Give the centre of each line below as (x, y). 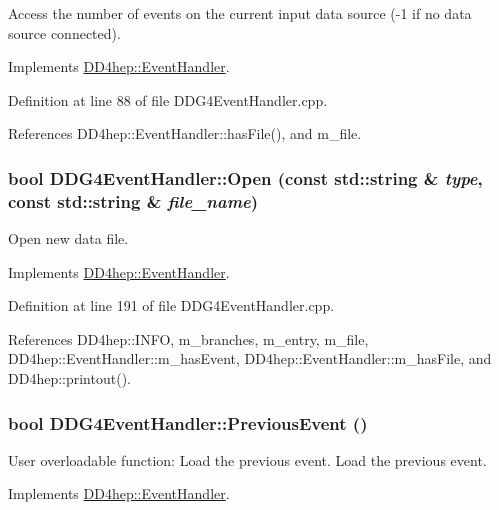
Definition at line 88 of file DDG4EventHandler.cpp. (168, 99)
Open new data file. (68, 238)
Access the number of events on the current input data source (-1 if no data (240, 13)
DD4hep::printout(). (69, 378)
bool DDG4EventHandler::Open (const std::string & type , (245, 177)
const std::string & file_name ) (133, 200)
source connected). (64, 32)
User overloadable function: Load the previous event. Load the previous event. (247, 459)
